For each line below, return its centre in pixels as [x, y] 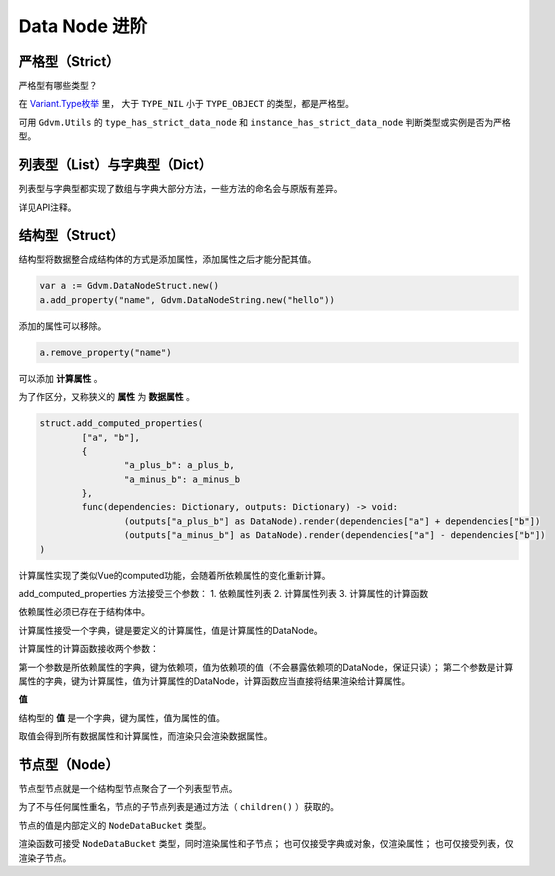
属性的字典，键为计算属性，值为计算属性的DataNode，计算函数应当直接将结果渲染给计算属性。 [214, 681]
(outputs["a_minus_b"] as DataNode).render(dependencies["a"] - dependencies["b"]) [334, 535]
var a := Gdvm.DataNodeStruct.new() [129, 286]
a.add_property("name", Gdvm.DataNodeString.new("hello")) [187, 299]
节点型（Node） [68, 764]
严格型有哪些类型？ [58, 86]
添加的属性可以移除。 [62, 326]
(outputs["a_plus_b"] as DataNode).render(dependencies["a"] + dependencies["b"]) [332, 521]
